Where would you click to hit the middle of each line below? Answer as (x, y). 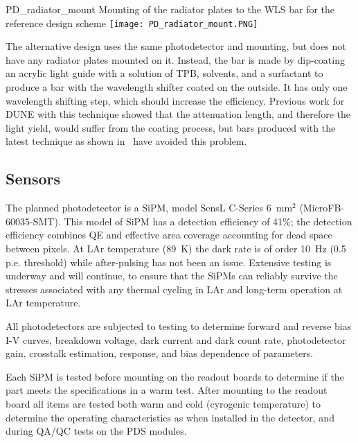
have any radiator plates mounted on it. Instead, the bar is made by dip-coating (175, 59)
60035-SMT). (33, 221)
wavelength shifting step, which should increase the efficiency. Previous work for (175, 100)
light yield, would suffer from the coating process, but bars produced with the (171, 127)
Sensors (33, 179)
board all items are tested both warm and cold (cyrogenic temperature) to (163, 403)
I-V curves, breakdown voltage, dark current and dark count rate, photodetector (176, 339)
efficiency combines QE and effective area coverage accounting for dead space (169, 235)
